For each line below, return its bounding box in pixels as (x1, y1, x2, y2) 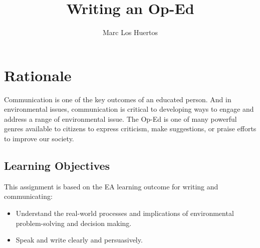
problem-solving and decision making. (16, 217, 132, 228)
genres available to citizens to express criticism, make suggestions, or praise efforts (4, 123, 256, 134)
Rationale (4, 65, 72, 85)
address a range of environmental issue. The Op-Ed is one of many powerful (4, 113, 237, 124)
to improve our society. (4, 133, 74, 144)
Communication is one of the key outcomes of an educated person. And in (4, 94, 231, 104)
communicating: (4, 191, 53, 201)
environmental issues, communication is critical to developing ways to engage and (4, 104, 254, 114)
